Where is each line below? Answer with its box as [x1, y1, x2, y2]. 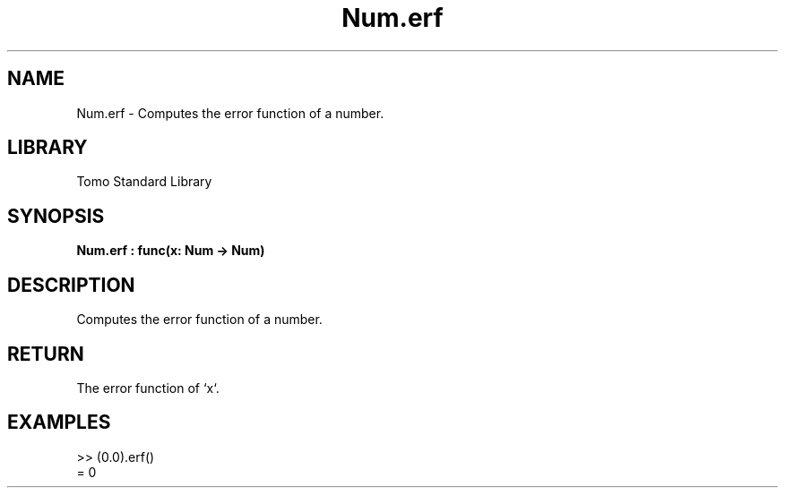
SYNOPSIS [7, 204, 105, 227]
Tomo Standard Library [76, 174, 212, 190]
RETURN [7, 342, 84, 365]
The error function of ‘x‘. [76, 380, 220, 396]
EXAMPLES [7, 411, 111, 434]
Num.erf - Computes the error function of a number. [76, 105, 384, 121]
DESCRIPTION [7, 273, 135, 296]
